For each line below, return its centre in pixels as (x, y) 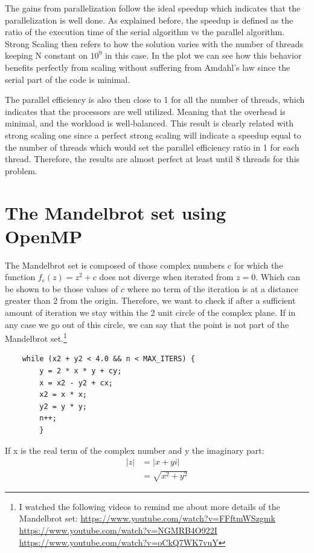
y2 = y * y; (63, 406)
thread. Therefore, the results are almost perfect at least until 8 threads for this (152, 159)
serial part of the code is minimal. (68, 79)
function (20, 277)
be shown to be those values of (62, 288)
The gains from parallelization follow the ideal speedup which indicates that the (153, 8)
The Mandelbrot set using (116, 212)
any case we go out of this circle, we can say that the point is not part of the (147, 324)
